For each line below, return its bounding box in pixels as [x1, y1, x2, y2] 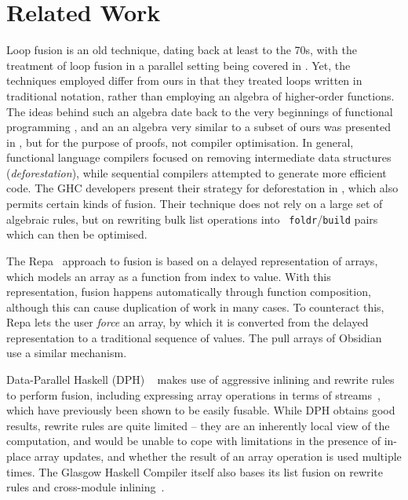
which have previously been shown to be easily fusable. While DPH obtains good [6, 402, 395, 418]
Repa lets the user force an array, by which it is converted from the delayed [6, 314, 369, 330]
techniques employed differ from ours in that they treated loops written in [6, 72, 362, 89]
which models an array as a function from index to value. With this [6, 268, 331, 284]
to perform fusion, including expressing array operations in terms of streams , [6, 386, 381, 403]
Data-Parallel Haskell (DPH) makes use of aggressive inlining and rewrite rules [6, 371, 395, 388]
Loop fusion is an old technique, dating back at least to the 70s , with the [6, 42, 357, 58]
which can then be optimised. [6, 226, 148, 243]
